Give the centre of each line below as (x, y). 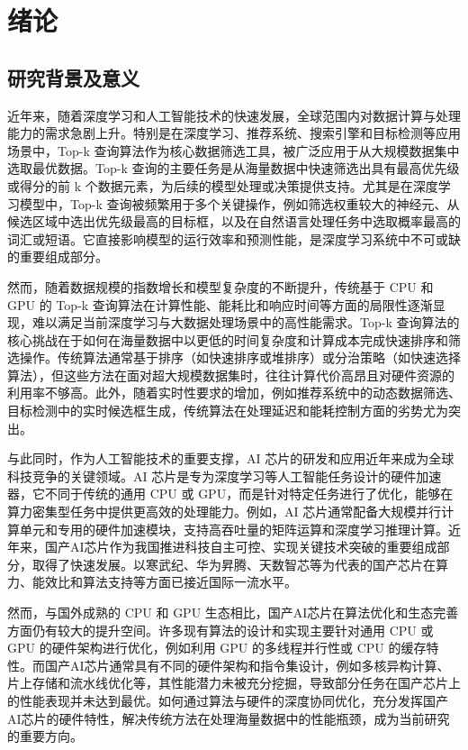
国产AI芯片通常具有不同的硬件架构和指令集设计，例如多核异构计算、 (247, 665)
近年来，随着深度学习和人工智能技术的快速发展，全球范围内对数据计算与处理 (234, 115)
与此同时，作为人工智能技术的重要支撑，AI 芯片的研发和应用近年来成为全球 (231, 458)
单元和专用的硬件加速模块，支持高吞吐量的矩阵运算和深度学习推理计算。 (234, 529)
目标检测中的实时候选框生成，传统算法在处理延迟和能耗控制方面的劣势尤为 (228, 411)
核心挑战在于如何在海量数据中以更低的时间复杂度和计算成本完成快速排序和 (228, 339)
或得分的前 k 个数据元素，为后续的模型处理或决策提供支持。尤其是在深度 (223, 185)
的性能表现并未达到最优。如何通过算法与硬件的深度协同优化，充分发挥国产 (228, 700)
